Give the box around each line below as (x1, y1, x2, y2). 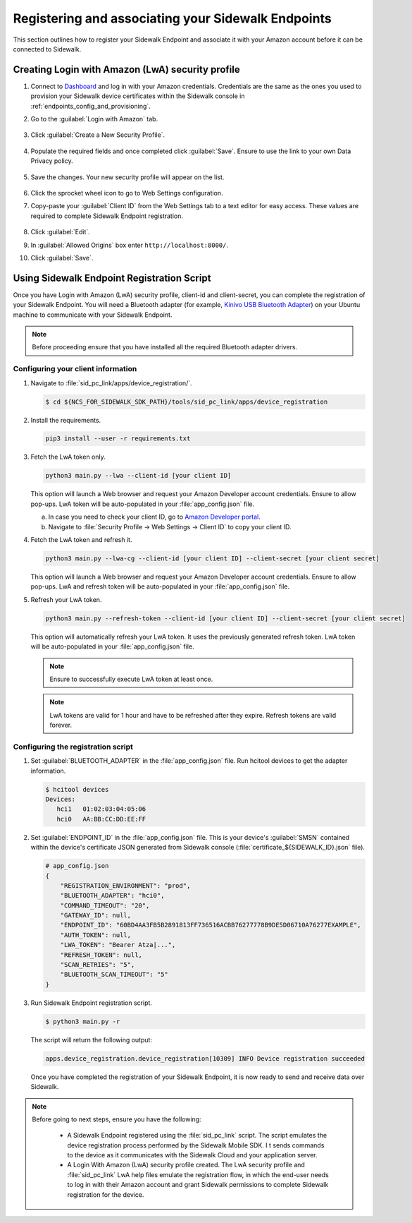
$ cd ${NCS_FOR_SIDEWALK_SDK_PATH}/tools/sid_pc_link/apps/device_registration (45, 397, 328, 406)
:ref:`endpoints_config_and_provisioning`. (30, 102, 151, 110)
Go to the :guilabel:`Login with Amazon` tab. (30, 115, 158, 123)
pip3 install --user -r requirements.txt (45, 435, 191, 442)
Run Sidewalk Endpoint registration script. (30, 999, 153, 1007)
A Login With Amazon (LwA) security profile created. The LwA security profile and (67, 1161, 306, 1169)
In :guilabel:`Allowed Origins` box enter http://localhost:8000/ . (30, 241, 229, 249)
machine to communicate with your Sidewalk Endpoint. (13, 311, 173, 319)
